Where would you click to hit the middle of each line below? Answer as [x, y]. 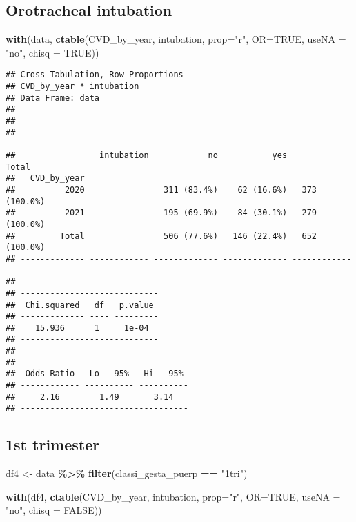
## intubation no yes [147, 155]
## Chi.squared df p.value [80, 305]
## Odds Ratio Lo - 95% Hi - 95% [95, 374]
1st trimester [53, 444]
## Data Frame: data [53, 98]
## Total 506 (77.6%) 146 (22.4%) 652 [161, 236]
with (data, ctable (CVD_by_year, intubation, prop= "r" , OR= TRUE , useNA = [176, 39]
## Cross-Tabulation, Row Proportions [95, 75]
